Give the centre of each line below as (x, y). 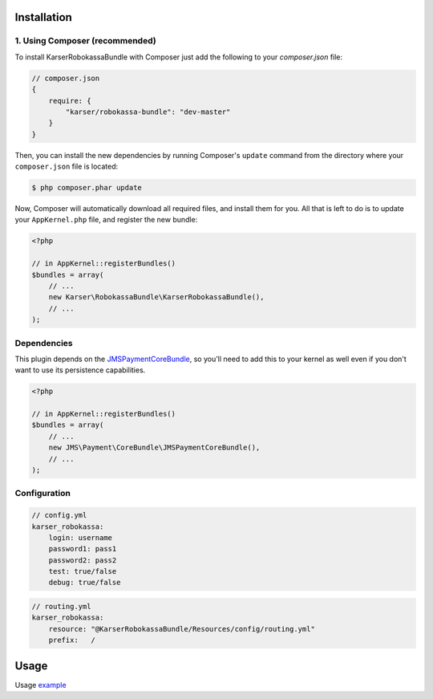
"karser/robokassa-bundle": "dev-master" (148, 112)
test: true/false (83, 571)
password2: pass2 (83, 560)
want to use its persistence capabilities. (80, 370)
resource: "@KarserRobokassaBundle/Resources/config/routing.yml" (182, 629)
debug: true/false (85, 583)
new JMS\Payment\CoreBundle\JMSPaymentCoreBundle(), (154, 448)
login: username (80, 537)
